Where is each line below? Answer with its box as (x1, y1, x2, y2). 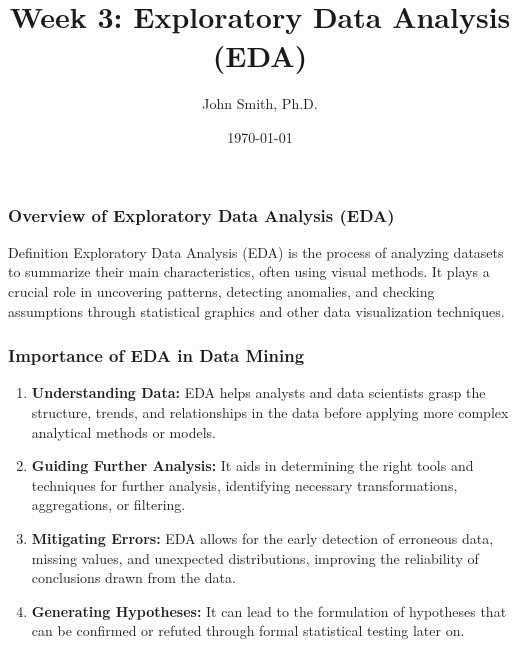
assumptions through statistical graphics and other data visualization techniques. (8, 300, 505, 321)
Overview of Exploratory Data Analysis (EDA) (8, 202, 395, 227)
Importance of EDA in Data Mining (8, 343, 305, 368)
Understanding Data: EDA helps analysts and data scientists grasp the (31, 382, 486, 403)
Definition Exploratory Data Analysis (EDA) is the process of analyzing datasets (8, 241, 504, 262)
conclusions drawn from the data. (31, 567, 236, 588)
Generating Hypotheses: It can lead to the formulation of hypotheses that (31, 600, 507, 621)
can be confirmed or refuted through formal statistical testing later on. (31, 620, 465, 641)
